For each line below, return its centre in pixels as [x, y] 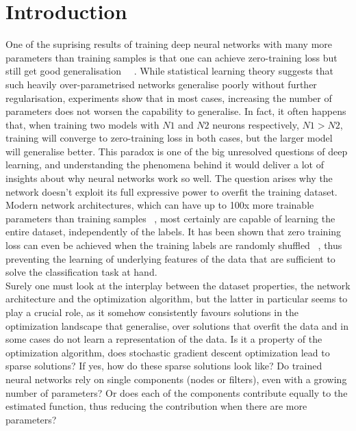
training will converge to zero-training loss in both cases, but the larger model [169, 138]
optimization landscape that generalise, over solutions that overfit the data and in [177, 325]
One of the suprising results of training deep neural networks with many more [169, 44]
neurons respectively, [256, 124]
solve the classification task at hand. [81, 272]
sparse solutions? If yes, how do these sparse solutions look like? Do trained [164, 366]
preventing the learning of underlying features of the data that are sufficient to [170, 258]
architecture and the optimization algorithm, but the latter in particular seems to [177, 299]
